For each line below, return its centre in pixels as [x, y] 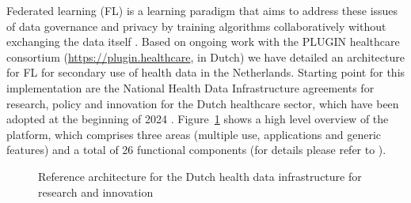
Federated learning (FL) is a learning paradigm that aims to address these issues [202, 10]
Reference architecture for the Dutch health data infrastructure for [200, 176]
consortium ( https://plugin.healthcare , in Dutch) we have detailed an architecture [205, 56]
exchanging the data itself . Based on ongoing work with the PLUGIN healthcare [203, 41]
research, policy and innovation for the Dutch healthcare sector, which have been [203, 103]
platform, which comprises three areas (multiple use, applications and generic [194, 134]
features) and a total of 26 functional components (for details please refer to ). [196, 150]
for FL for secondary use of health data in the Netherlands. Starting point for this [206, 72]
